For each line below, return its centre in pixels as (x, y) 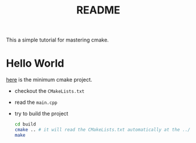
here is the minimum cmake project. (49, 80)
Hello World (35, 63)
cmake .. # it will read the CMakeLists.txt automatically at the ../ (102, 130)
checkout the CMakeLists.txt (49, 91)
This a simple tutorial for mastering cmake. (58, 40)
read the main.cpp (36, 102)
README (98, 10)
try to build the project (41, 114)
